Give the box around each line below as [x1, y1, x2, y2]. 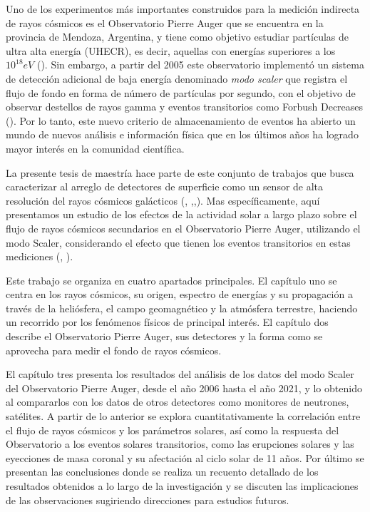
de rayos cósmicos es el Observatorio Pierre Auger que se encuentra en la [6, 15, 324, 30]
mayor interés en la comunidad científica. [6, 140, 185, 155]
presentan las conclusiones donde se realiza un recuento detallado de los [6, 464, 319, 479]
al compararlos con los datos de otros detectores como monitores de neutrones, [6, 394, 349, 409]
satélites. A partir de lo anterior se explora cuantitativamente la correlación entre [6, 409, 361, 424]
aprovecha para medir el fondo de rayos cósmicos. [6, 342, 222, 357]
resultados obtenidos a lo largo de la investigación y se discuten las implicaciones [6, 478, 359, 493]
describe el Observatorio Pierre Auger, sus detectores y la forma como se [6, 329, 323, 344]
